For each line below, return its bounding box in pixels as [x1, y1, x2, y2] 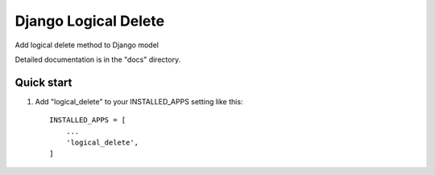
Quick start [14, 75, 72, 89]
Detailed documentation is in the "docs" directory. [14, 55, 181, 64]
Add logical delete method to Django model [14, 40, 159, 50]
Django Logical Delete [14, 12, 165, 30]
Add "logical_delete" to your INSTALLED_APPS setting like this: [35, 96, 243, 106]
